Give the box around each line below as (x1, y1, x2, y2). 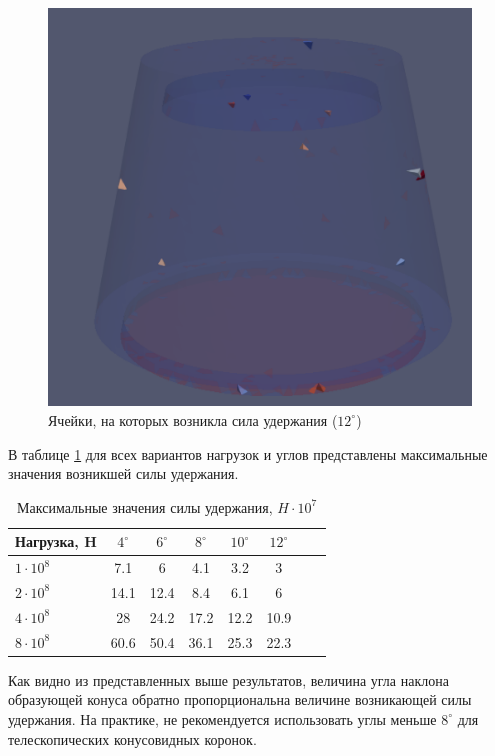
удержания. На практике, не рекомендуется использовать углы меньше (8, 708, 437, 729)
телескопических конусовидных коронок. (8, 728, 257, 749)
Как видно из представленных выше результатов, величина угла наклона (8, 669, 449, 690)
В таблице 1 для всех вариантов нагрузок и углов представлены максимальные (8, 443, 488, 464)
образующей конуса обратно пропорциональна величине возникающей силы (8, 689, 472, 710)
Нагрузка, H (15, 531, 97, 552)
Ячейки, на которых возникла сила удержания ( (48, 409, 338, 430)
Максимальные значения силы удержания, (17, 496, 273, 517)
